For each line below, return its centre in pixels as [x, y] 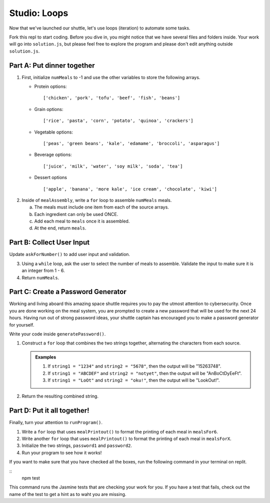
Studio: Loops [39, 13]
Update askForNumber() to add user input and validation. [69, 254]
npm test [31, 478]
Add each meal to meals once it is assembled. [82, 221]
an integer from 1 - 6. [43, 270]
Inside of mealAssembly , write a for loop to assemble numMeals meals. [97, 200]
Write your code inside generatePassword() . [57, 334]
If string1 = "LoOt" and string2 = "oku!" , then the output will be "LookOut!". [134, 380]
